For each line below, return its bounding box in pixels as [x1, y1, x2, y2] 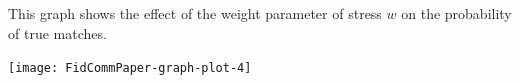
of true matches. [8, 22, 107, 43]
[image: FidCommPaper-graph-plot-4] [8, 61, 252, 76]
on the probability [401, 3, 512, 23]
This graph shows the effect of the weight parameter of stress [8, 3, 382, 23]
